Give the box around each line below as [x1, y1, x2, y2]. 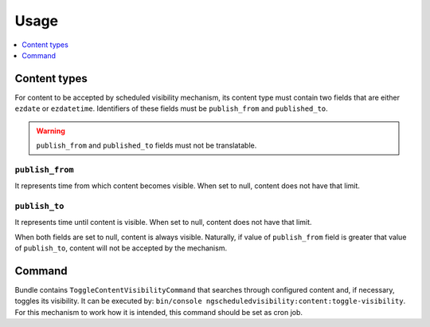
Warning [36, 126, 65, 136]
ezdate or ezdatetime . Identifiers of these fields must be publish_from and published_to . [14, 104, 328, 113]
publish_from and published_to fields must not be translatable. [36, 140, 257, 151]
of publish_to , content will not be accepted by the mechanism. [14, 243, 227, 253]
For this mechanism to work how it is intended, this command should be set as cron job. [14, 307, 303, 317]
